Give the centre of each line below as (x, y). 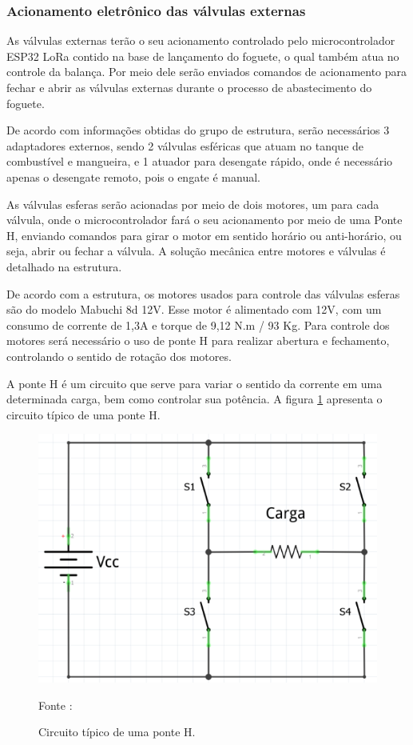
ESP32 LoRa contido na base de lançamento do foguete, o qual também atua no (203, 56)
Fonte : (56, 705)
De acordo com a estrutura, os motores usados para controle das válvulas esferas (203, 293)
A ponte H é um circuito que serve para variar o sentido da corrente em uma (195, 383)
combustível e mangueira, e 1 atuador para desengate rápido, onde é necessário (200, 161)
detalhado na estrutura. (64, 266)
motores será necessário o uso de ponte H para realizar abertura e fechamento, (198, 340)
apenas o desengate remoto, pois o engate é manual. (133, 176)
